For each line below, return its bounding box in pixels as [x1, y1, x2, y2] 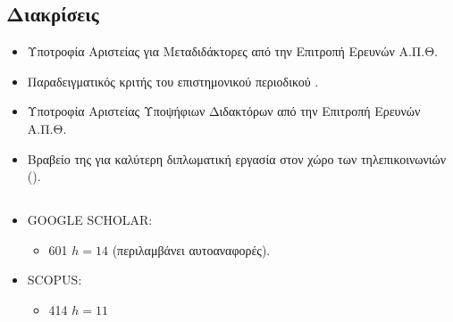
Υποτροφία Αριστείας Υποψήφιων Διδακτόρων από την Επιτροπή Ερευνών [27, 102, 421, 120]
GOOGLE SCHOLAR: [27, 211, 153, 229]
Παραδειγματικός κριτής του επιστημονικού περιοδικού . [27, 71, 319, 90]
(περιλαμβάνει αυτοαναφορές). [112, 240, 271, 259]
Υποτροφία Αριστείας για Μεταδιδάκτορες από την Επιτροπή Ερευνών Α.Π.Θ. [27, 42, 438, 61]
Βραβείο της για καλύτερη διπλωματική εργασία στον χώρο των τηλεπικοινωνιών [27, 149, 447, 168]
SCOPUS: [27, 270, 82, 289]
